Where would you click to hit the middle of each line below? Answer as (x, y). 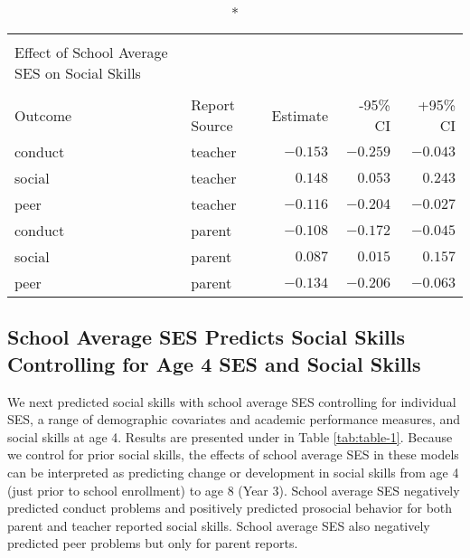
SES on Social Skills (78, 73)
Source (212, 125)
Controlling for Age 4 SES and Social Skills (214, 363)
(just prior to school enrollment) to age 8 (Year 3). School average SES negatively (234, 490)
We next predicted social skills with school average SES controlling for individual (232, 401)
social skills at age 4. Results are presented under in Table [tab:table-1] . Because (230, 436)
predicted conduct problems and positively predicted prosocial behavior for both (230, 508)
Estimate (300, 115)
